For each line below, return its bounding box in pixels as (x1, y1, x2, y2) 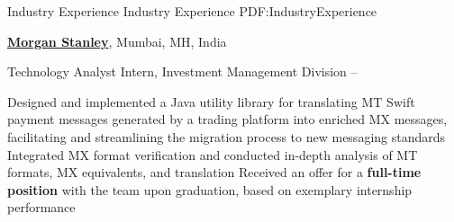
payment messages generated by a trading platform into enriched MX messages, (7, 110, 448, 129)
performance (7, 198, 76, 217)
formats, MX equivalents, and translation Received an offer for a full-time (7, 163, 422, 182)
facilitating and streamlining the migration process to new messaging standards (7, 127, 446, 146)
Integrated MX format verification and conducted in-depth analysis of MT (7, 145, 418, 164)
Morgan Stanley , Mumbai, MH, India (7, 31, 227, 50)
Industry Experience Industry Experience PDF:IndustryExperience (7, 2, 377, 20)
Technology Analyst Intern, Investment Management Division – (7, 62, 358, 81)
